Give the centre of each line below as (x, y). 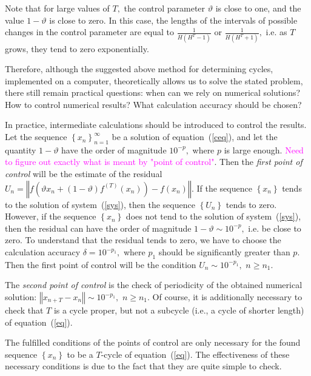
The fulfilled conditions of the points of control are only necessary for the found (153, 342)
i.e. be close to (275, 228)
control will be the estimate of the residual (84, 174)
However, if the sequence (51, 216)
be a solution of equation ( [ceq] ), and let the (195, 137)
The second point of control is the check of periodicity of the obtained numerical (154, 285)
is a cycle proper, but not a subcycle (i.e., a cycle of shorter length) (179, 310)
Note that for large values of (57, 8)
